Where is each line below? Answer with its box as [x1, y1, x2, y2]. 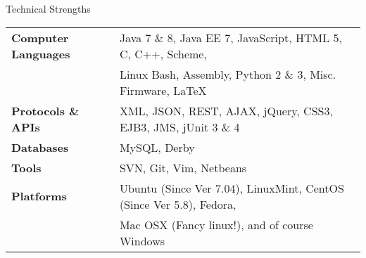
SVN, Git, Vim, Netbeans [119, 159, 247, 176]
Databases [11, 138, 69, 155]
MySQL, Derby [119, 138, 195, 155]
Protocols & [11, 102, 80, 119]
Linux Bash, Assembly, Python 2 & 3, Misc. [119, 65, 336, 82]
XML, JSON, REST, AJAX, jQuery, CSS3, [119, 102, 333, 119]
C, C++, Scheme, [119, 45, 207, 62]
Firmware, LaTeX [119, 82, 207, 98]
